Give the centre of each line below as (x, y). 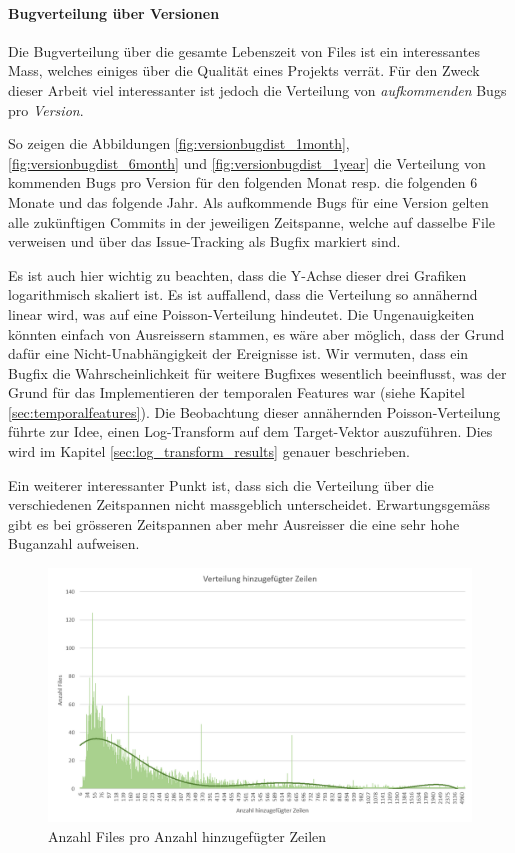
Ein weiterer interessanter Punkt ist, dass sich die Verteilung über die (221, 484)
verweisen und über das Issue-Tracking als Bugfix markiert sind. (204, 241)
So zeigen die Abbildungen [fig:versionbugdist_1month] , (179, 143)
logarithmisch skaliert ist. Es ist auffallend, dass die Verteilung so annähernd (243, 294)
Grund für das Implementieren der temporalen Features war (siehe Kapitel (236, 392)
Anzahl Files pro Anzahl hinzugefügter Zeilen (187, 835)
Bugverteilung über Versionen (114, 12)
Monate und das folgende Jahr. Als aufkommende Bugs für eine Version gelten (248, 201)
